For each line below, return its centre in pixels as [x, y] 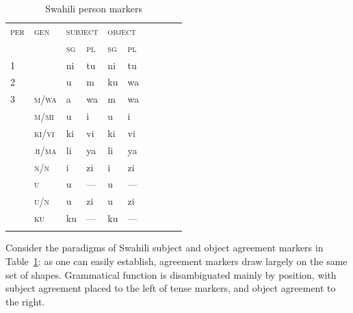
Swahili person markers [94, 8]
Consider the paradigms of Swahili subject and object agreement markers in [165, 248]
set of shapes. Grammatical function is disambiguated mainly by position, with [171, 274]
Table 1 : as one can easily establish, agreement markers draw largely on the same [176, 261]
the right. [25, 301]
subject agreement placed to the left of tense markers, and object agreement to [171, 288]
